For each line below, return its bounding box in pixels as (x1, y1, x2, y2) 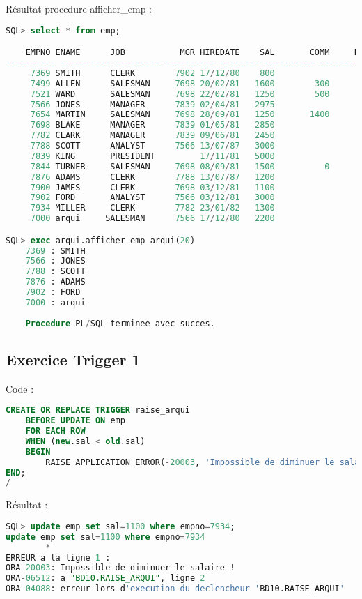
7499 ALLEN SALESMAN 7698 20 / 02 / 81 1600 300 (30, 78, 330, 89)
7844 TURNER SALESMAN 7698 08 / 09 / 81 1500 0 (30, 161, 330, 172)
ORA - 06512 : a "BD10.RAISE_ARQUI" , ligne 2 (6, 573, 205, 584)
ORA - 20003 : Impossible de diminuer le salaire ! (6, 563, 235, 573)
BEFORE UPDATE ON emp (25, 416, 125, 426)
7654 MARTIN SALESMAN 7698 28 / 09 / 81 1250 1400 (30, 109, 330, 120)
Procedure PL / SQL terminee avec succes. (25, 318, 215, 328)
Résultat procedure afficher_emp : (6, 1, 152, 15)
